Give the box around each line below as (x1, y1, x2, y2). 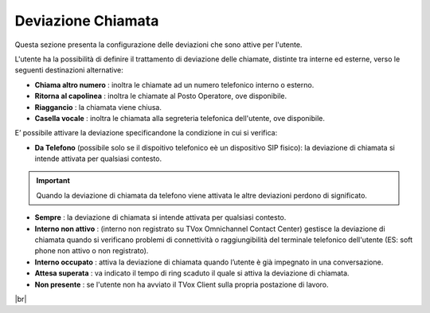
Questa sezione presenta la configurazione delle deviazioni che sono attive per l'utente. (14, 40, 303, 49)
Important (36, 176, 71, 186)
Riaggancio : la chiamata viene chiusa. (34, 102, 162, 112)
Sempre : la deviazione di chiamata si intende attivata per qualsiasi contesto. (34, 213, 287, 222)
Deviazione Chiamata (14, 12, 159, 29)
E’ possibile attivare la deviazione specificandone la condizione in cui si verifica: (14, 128, 278, 138)
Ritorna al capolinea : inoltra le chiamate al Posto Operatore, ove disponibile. (34, 92, 287, 101)
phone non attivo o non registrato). (34, 246, 149, 256)
